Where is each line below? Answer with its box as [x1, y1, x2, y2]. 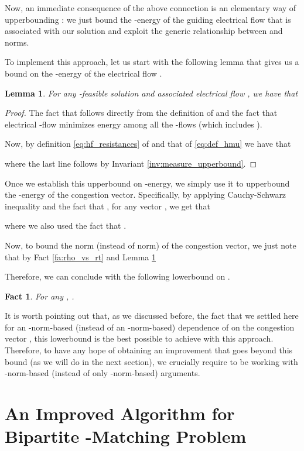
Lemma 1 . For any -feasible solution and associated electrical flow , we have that [5, 87, 298, 99]
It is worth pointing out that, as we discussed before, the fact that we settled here [5, 309, 299, 322]
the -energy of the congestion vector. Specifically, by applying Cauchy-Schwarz [5, 188, 286, 201]
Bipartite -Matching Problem [5, 424, 247, 448]
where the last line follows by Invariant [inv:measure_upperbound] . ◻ [5, 157, 257, 169]
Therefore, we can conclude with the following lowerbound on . [5, 270, 230, 283]
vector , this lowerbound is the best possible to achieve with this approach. [5, 332, 274, 345]
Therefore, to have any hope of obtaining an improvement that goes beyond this [5, 344, 293, 356]
